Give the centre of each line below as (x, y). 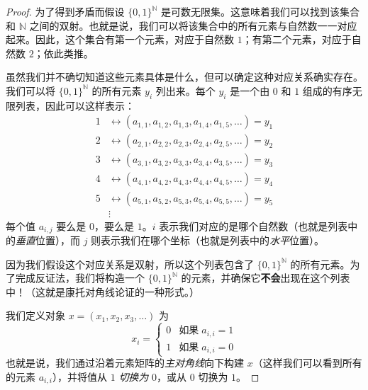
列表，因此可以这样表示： (75, 105)
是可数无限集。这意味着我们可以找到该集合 (260, 11)
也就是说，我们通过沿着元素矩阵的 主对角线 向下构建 (125, 363)
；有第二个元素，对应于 (297, 39)
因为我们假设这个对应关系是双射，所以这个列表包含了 (130, 264)
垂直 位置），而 (48, 240)
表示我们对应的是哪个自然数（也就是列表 (253, 225)
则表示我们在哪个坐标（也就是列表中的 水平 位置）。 (208, 240)
